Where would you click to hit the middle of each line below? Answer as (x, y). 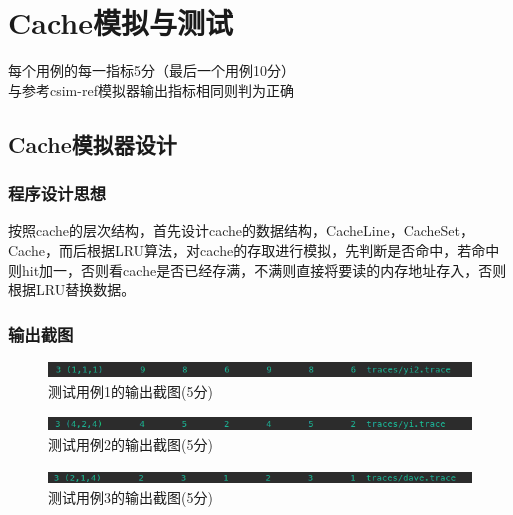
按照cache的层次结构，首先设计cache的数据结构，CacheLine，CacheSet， (241, 230)
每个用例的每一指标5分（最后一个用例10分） (151, 70)
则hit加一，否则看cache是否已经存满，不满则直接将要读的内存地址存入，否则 (257, 269)
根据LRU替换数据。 (72, 289)
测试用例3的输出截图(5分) (130, 497)
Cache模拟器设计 (92, 143)
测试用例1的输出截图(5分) (130, 390)
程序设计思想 (57, 193)
